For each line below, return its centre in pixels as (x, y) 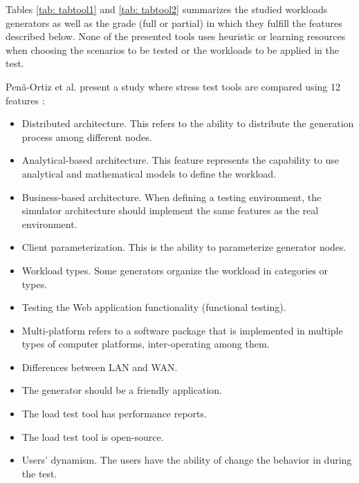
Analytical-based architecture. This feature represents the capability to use (181, 160)
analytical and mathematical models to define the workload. (149, 173)
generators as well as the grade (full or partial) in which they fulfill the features (174, 22)
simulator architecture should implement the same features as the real (170, 210)
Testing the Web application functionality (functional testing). (154, 307)
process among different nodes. (87, 136)
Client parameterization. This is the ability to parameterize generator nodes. (184, 247)
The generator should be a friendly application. (122, 390)
